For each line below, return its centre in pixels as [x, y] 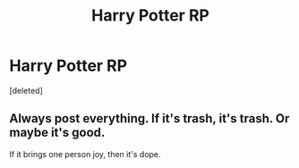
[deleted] [26, 90]
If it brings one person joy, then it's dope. [85, 154]
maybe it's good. [57, 133]
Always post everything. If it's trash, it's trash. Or [149, 118]
